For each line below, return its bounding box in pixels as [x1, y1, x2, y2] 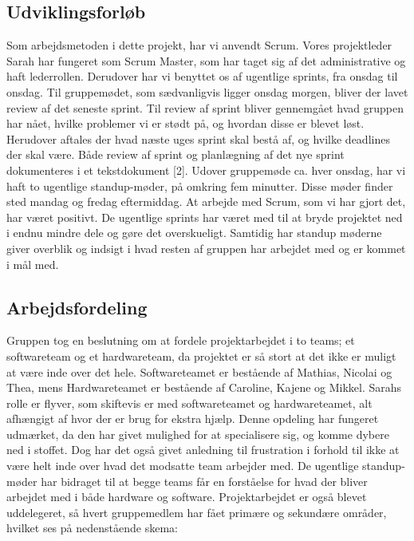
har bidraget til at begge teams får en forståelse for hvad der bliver [41, 472, 368, 489]
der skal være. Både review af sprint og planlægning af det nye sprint [6, 146, 345, 163]
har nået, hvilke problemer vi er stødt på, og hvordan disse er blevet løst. [6, 115, 365, 132]
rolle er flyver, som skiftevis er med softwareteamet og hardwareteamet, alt [6, 394, 373, 411]
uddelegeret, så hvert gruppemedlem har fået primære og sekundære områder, [6, 503, 387, 520]
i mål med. [6, 255, 59, 272]
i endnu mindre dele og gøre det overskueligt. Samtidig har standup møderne [6, 224, 382, 241]
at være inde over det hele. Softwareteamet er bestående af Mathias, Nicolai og [6, 363, 392, 380]
